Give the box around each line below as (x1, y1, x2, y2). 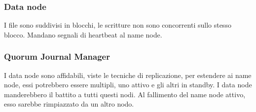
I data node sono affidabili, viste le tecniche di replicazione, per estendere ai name (4, 70, 252, 80)
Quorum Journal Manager (4, 50, 110, 63)
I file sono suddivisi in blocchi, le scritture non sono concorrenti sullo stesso (4, 20, 231, 30)
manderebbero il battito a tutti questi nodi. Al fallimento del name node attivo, (4, 89, 246, 99)
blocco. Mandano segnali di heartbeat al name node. (4, 29, 162, 39)
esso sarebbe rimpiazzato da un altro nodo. (4, 99, 134, 109)
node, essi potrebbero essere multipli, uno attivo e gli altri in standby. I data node (4, 79, 252, 90)
